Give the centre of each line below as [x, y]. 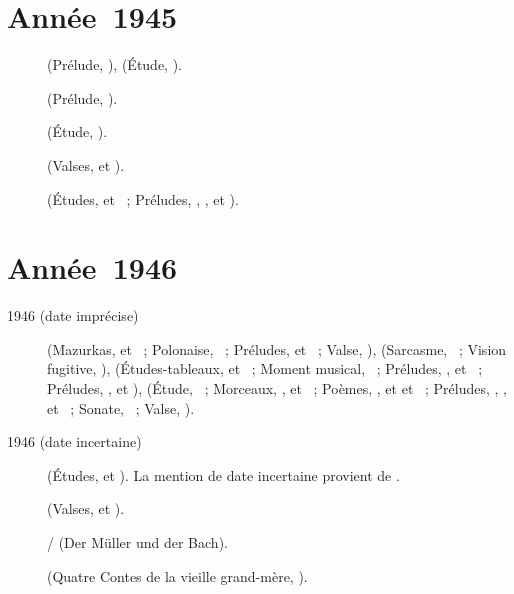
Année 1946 [92, 267]
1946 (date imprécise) [73, 315]
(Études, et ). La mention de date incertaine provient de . [223, 474]
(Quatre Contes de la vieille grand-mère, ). [177, 575]
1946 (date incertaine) [74, 441]
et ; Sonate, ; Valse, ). [121, 407]
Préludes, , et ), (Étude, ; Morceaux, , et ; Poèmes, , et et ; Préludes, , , [277, 388]
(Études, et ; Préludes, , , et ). [143, 198]
